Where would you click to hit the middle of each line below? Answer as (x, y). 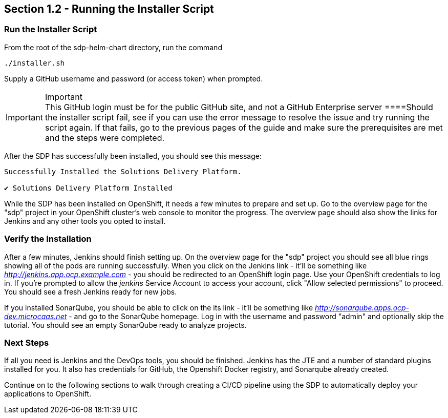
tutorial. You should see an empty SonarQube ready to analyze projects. (125, 325)
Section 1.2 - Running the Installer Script (109, 9)
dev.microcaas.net (36, 316)
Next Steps (27, 342)
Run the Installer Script (51, 29)
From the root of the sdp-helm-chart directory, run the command (113, 47)
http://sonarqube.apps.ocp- (362, 307)
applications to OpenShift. (48, 394)
